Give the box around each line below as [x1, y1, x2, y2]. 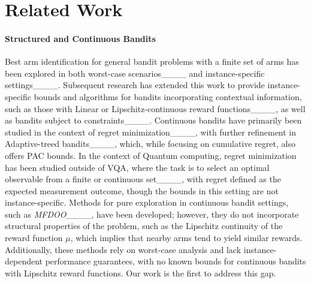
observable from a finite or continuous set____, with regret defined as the [5, 173, 281, 185]
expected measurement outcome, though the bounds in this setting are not [5, 184, 279, 197]
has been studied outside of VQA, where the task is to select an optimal [5, 161, 270, 173]
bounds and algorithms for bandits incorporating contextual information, [34, 90, 302, 103]
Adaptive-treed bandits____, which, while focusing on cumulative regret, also [5, 137, 295, 150]
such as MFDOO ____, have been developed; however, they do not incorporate [5, 207, 299, 220]
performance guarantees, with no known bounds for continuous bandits [45, 255, 306, 267]
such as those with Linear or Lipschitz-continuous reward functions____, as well [5, 102, 306, 115]
